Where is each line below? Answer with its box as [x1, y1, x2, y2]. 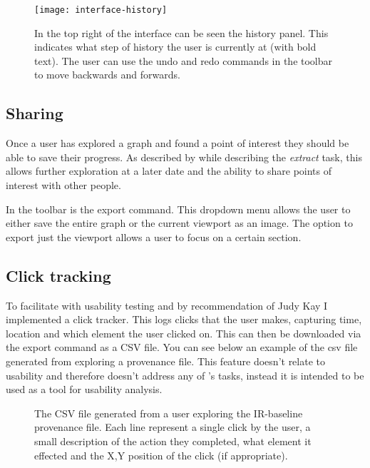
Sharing [6, 102, 63, 124]
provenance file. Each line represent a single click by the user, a [34, 419, 311, 434]
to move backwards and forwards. [34, 67, 180, 82]
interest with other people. [6, 178, 121, 193]
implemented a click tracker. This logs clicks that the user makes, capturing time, [6, 312, 362, 327]
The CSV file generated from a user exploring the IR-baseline [34, 405, 303, 420]
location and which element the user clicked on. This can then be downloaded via [6, 325, 361, 340]
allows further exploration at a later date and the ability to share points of [6, 163, 332, 178]
